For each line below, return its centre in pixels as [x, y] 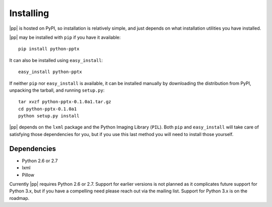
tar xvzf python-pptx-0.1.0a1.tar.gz [65, 102]
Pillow [28, 175]
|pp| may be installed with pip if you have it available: [65, 37]
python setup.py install [49, 116]
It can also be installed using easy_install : [56, 60]
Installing [29, 13]
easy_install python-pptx [50, 72]
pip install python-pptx [49, 49]
